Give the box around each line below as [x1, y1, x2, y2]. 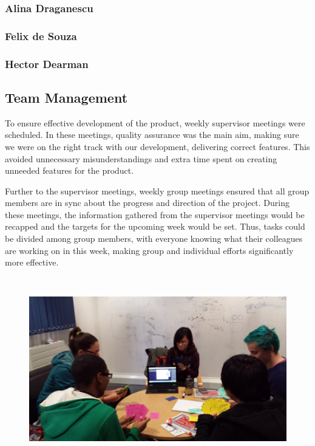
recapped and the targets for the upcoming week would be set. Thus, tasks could [5, 220, 305, 233]
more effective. [5, 256, 59, 269]
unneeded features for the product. [5, 164, 134, 177]
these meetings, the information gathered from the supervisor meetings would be [5, 208, 305, 221]
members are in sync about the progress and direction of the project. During [5, 196, 290, 209]
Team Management [5, 87, 128, 106]
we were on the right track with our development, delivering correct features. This [5, 140, 310, 153]
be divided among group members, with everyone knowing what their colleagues [5, 232, 303, 245]
